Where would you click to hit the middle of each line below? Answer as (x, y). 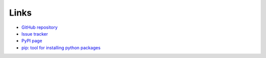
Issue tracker (35, 34)
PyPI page (32, 41)
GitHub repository (39, 27)
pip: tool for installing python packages (61, 48)
